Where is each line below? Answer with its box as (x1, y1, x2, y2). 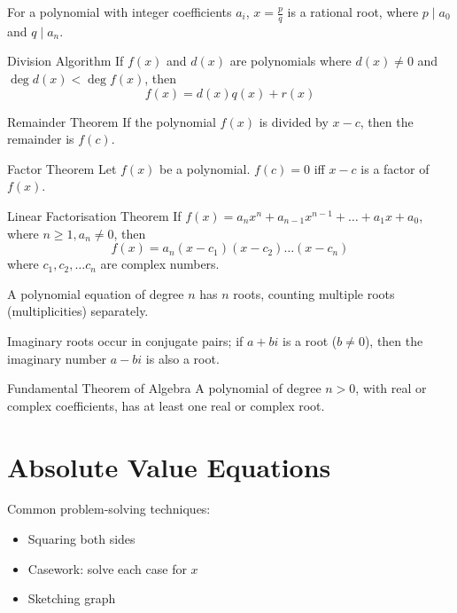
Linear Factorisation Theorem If (7, 206, 182, 224)
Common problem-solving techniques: (7, 499, 211, 518)
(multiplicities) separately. (7, 302, 149, 320)
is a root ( (283, 331, 337, 350)
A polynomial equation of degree (7, 284, 184, 303)
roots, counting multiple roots (233, 284, 395, 303)
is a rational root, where (287, 3, 419, 20)
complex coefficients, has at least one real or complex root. (7, 396, 325, 414)
